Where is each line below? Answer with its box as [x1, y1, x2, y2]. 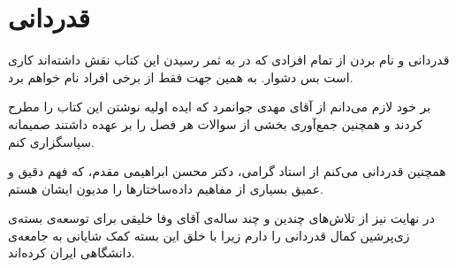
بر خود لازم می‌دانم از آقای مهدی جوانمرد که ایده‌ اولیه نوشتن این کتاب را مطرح [8, 97, 431, 116]
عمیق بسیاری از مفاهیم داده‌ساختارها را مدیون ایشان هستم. [8, 179, 323, 197]
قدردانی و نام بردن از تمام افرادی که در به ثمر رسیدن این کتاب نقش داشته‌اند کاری [8, 50, 450, 69]
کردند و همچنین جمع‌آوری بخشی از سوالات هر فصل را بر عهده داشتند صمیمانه [8, 114, 423, 133]
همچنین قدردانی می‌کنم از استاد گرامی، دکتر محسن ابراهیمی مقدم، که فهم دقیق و [8, 162, 446, 180]
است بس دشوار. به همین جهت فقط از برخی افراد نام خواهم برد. [8, 67, 353, 86]
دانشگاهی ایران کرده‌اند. [8, 243, 135, 262]
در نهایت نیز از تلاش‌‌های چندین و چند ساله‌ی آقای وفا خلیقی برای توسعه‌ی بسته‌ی [8, 209, 435, 227]
